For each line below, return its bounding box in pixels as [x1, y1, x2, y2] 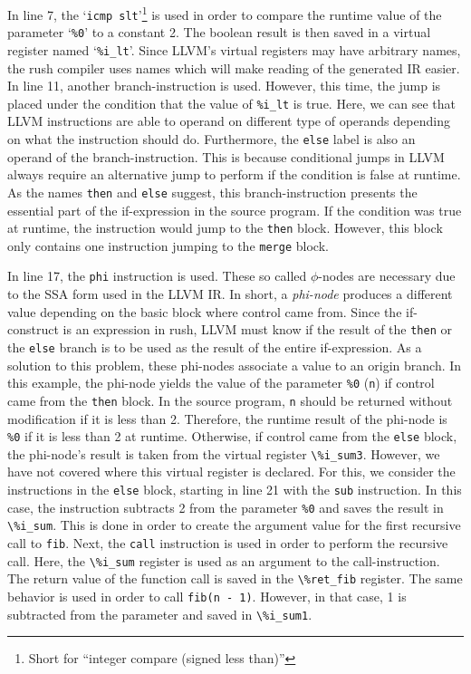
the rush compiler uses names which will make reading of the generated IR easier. [7, 58, 460, 77]
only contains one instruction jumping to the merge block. [7, 236, 329, 255]
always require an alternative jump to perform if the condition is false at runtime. [7, 165, 461, 184]
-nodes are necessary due [318, 266, 456, 285]
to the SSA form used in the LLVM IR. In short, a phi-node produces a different [7, 284, 453, 303]
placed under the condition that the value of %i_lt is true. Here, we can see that [7, 93, 456, 112]
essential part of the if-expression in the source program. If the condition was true [7, 200, 462, 219]
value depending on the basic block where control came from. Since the [7, 302, 402, 321]
